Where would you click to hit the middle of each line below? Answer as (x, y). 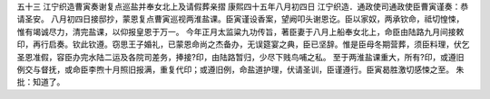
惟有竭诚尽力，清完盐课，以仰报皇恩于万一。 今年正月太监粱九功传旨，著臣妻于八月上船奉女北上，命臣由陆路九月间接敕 (240, 31)
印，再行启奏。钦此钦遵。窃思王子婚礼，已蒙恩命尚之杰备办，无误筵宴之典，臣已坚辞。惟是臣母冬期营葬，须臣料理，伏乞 (243, 44)
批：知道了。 (41, 82)
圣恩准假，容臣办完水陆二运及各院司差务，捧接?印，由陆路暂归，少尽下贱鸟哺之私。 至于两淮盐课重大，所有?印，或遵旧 (240, 57)
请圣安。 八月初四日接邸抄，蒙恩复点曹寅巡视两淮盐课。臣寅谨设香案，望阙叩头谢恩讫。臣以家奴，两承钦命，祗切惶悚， (240, 19)
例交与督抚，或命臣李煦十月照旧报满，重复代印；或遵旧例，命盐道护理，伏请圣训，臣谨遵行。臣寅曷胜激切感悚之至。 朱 (240, 69)
